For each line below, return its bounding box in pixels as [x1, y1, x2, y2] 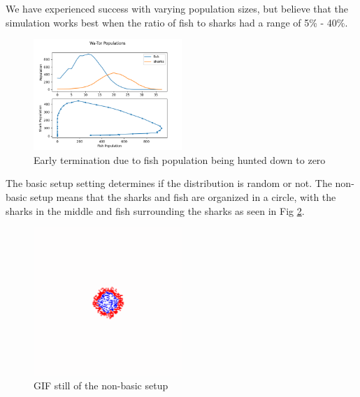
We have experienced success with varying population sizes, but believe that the [6, 1, 349, 15]
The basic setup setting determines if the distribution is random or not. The [6, 176, 332, 190]
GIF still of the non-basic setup [34, 378, 168, 393]
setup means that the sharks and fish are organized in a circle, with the [30, 189, 336, 204]
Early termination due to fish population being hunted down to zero [34, 152, 326, 167]
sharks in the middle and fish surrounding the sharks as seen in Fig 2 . [6, 203, 305, 218]
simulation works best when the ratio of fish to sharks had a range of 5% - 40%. [6, 15, 348, 29]
